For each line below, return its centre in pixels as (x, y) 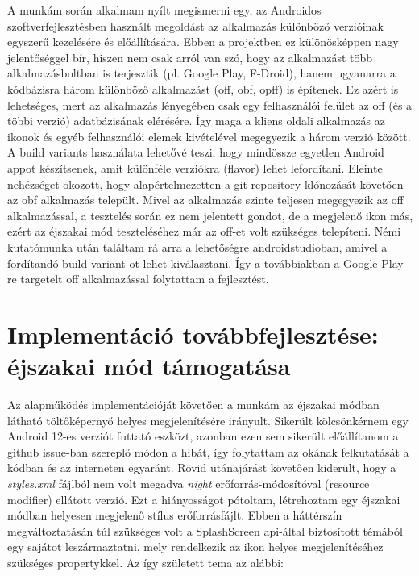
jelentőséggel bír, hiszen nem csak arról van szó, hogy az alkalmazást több (190, 57)
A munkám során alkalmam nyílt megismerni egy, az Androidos (164, 10)
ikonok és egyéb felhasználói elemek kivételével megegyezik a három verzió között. (209, 136)
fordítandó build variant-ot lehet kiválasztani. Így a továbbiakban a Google (193, 263)
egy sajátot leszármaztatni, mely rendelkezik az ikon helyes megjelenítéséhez (195, 547)
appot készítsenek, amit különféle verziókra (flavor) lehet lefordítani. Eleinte (195, 167)
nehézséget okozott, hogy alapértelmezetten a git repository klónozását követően (205, 184)
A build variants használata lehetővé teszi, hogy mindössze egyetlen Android (196, 152)
